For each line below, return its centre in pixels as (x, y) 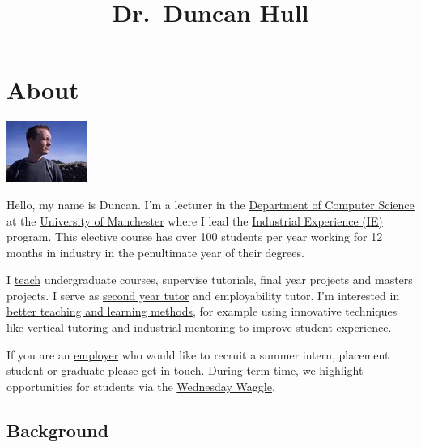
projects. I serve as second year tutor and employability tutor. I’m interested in (203, 295)
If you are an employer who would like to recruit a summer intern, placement (198, 354)
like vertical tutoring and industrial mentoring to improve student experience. (199, 327)
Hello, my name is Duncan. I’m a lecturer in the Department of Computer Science (210, 204)
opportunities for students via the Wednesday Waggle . (141, 386)
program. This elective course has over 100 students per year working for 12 (195, 236)
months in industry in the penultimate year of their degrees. (155, 252)
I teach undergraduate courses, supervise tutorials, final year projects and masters (210, 279)
